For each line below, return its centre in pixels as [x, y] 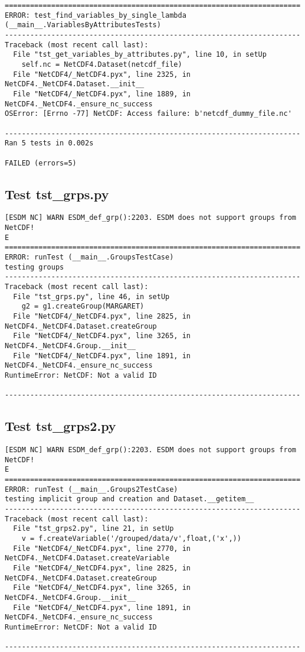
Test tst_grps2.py [60, 426]
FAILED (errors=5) [41, 163]
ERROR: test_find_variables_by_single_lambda [96, 15]
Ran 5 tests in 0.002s [49, 143]
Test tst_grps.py [57, 194]
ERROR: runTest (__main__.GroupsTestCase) [89, 257]
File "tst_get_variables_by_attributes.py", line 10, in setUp [140, 55]
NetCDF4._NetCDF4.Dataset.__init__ [75, 84]
